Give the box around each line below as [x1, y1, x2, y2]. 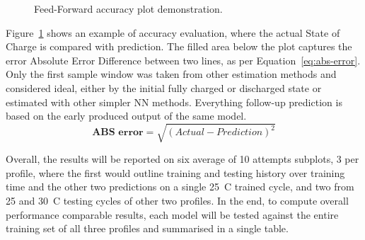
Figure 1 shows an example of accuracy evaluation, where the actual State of [6, 25, 340, 40]
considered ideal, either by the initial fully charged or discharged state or [6, 80, 322, 95]
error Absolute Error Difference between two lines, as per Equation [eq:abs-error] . [6, 52, 361, 67]
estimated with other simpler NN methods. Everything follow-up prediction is [6, 94, 342, 109]
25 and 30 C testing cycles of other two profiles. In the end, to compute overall [6, 193, 349, 208]
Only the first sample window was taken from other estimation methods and [6, 67, 337, 81]
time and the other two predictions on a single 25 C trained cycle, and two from [6, 179, 354, 194]
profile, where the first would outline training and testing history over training [6, 165, 345, 180]
